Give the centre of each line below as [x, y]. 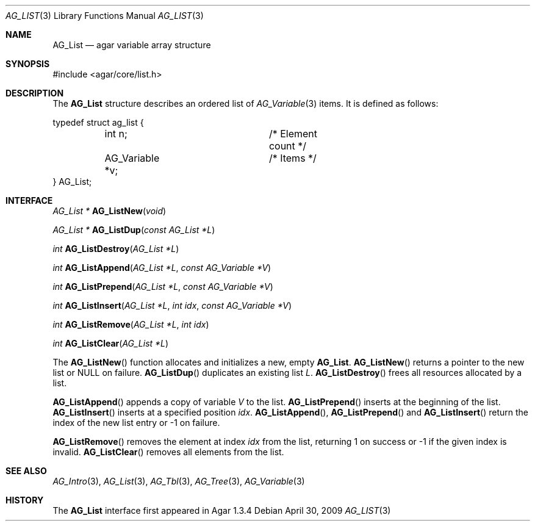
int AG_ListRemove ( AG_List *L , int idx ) [131, 324]
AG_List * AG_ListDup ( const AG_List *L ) [134, 230]
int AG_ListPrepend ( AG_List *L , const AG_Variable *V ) [163, 286]
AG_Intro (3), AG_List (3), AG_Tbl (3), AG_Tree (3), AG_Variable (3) [179, 481]
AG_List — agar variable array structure [132, 45]
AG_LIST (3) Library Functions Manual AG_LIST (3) [105, 16]
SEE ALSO [26, 471]
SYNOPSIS [28, 64]
